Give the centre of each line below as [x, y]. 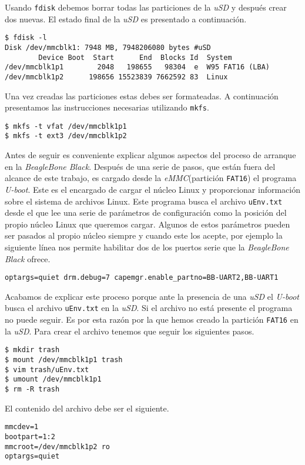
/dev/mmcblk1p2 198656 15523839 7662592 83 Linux [116, 77]
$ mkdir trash [32, 350]
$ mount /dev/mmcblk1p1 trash [64, 359]
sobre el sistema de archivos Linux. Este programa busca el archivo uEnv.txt [144, 201]
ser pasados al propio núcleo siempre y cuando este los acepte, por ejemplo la [144, 235]
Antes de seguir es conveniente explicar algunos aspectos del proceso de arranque [150, 155]
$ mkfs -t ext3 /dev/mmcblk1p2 [66, 136]
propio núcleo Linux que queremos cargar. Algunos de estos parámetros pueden [148, 224]
